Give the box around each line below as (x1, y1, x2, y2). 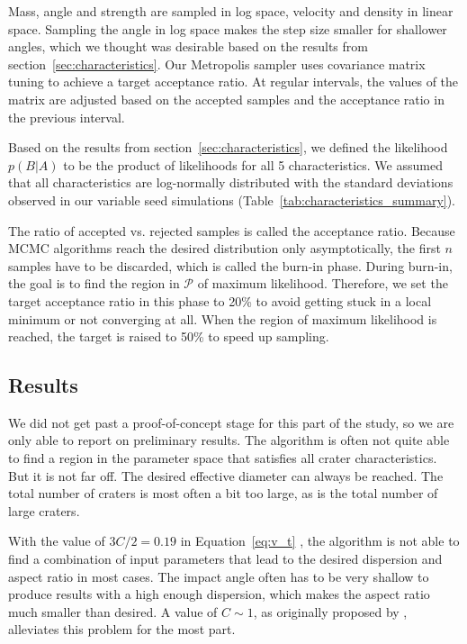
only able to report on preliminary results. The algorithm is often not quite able (8, 431, 450, 449)
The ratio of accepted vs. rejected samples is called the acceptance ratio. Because (8, 221, 455, 240)
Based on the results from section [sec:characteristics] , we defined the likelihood (8, 138, 448, 157)
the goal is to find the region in (8, 274, 180, 293)
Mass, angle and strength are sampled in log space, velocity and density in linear (8, 2, 454, 20)
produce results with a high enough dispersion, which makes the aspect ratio (8, 585, 430, 603)
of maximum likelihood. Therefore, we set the (197, 274, 448, 293)
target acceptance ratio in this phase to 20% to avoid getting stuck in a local (8, 291, 432, 310)
